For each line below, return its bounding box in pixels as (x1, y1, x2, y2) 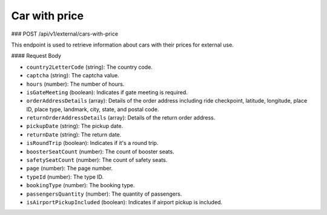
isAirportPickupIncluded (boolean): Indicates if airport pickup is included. (26, 198, 223, 205)
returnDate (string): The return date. (26, 130, 122, 138)
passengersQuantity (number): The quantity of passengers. (26, 190, 182, 197)
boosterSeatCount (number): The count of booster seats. (26, 148, 175, 155)
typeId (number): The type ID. (26, 173, 104, 181)
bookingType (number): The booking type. (26, 182, 135, 189)
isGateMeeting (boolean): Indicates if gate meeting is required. (26, 88, 188, 96)
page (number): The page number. (26, 165, 113, 172)
